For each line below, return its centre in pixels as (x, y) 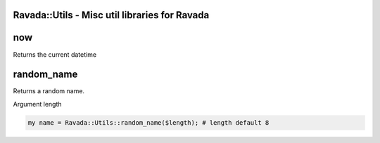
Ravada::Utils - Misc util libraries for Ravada (111, 15)
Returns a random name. (49, 91)
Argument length (38, 104)
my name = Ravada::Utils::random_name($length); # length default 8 (148, 122)
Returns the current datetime (55, 54)
